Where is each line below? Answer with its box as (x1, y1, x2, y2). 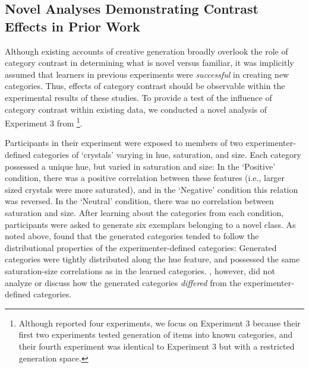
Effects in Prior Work (5, 17, 140, 35)
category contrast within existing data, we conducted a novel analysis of (5, 103, 267, 115)
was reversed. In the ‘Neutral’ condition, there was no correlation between (5, 195, 274, 207)
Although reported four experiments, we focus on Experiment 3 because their (18, 316, 301, 329)
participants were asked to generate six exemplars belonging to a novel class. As (5, 218, 296, 230)
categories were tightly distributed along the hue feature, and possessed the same (5, 253, 300, 265)
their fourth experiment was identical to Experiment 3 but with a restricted (18, 340, 295, 352)
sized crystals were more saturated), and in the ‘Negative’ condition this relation (5, 183, 298, 195)
